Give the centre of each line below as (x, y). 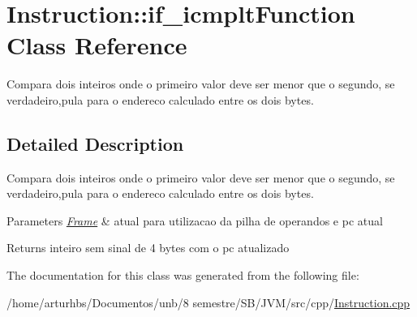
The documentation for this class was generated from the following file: (183, 275)
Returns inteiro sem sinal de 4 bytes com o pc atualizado (148, 248)
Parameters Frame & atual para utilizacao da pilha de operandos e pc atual (195, 220)
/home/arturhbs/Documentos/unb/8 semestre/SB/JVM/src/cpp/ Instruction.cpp (208, 302)
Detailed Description (95, 143)
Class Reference (97, 45)
